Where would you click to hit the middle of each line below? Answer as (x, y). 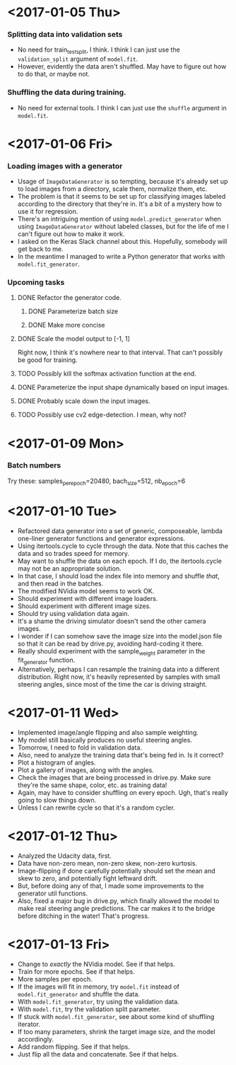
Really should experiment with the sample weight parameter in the (111, 652)
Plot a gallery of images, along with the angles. (85, 770)
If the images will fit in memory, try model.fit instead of (99, 987)
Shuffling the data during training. (67, 93)
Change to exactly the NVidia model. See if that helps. (96, 964)
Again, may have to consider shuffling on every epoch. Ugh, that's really (123, 793)
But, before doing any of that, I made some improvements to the (111, 886)
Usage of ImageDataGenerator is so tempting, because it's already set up (123, 182)
